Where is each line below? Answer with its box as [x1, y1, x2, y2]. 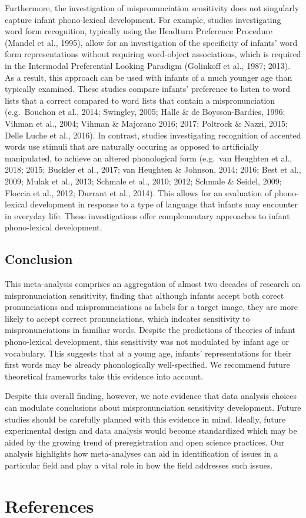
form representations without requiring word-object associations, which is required [5, 48, 301, 60]
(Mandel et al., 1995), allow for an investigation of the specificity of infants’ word [5, 36, 298, 48]
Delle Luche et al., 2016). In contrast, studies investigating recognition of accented [5, 128, 301, 141]
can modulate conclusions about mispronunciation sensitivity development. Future [5, 401, 301, 414]
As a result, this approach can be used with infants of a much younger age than [5, 71, 292, 83]
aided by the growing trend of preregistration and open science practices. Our [5, 435, 285, 448]
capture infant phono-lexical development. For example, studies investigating [5, 13, 281, 25]
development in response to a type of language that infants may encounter [30, 198, 298, 210]
